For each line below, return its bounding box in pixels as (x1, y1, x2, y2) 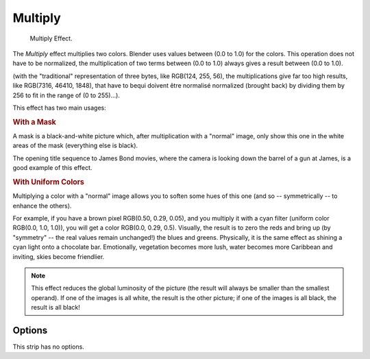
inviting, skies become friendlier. (12, 252, 105, 260)
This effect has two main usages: (12, 103, 106, 112)
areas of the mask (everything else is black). (12, 141, 138, 150)
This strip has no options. (12, 343, 85, 351)
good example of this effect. (12, 164, 92, 172)
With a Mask (12, 117, 56, 127)
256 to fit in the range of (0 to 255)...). (12, 91, 120, 99)
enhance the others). (12, 201, 72, 210)
